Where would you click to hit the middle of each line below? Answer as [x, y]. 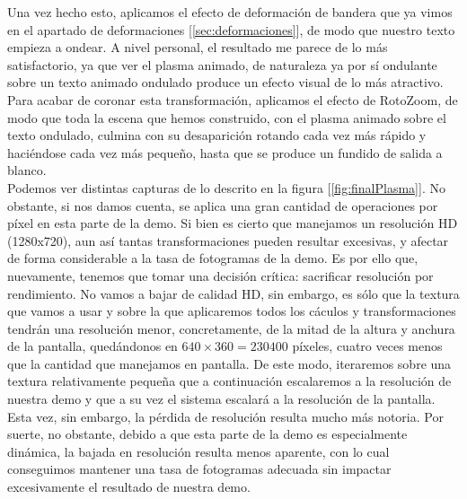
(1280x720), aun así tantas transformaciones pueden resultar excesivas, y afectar [228, 240]
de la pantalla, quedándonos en [93, 346]
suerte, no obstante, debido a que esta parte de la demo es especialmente [207, 434]
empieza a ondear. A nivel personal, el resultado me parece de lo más [198, 47]
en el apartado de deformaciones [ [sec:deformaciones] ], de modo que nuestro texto [231, 29]
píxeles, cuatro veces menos [367, 346]
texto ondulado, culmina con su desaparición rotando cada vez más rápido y [217, 135]
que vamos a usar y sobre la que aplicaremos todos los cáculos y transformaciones [232, 311]
